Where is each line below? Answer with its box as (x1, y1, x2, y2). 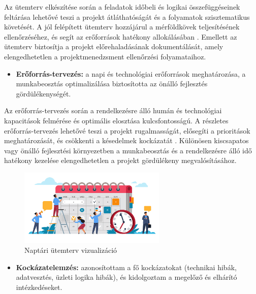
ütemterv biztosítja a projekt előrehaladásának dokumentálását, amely (4, 41, 223, 52)
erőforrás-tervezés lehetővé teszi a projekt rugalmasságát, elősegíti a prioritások (4, 125, 250, 136)
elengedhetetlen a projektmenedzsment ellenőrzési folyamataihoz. (4, 51, 206, 61)
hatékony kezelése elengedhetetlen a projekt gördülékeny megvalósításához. (4, 155, 237, 166)
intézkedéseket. (16, 282, 62, 292)
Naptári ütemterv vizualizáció (24, 245, 117, 255)
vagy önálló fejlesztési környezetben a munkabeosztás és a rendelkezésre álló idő (4, 145, 252, 155)
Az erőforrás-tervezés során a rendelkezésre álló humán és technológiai (4, 105, 222, 116)
